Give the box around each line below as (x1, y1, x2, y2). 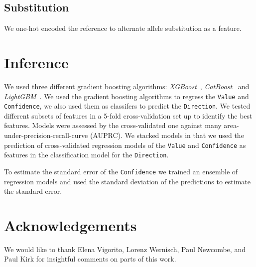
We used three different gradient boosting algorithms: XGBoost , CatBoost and (4, 81, 250, 91)
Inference (4, 52, 69, 72)
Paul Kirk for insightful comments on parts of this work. (4, 254, 176, 264)
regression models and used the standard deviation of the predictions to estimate (4, 176, 251, 186)
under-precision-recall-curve (4, 130, 88, 140)
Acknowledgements (4, 215, 137, 235)
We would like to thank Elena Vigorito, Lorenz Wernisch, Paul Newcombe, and (4, 244, 246, 254)
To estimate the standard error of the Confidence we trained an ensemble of (4, 166, 238, 176)
